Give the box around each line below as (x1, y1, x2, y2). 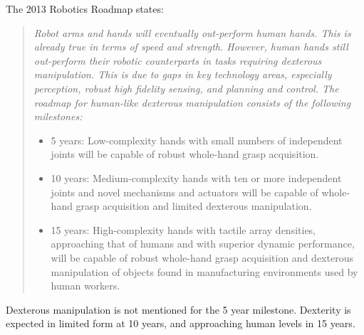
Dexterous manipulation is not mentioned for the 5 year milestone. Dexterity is (6, 302, 351, 317)
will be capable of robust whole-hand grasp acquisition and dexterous (51, 250, 353, 265)
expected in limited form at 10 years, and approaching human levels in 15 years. (6, 316, 355, 331)
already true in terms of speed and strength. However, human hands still (33, 39, 348, 54)
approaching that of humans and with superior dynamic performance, (51, 236, 355, 251)
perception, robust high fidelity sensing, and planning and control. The (33, 80, 339, 95)
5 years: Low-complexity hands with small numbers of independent (51, 132, 343, 147)
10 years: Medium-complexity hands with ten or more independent (51, 170, 342, 185)
